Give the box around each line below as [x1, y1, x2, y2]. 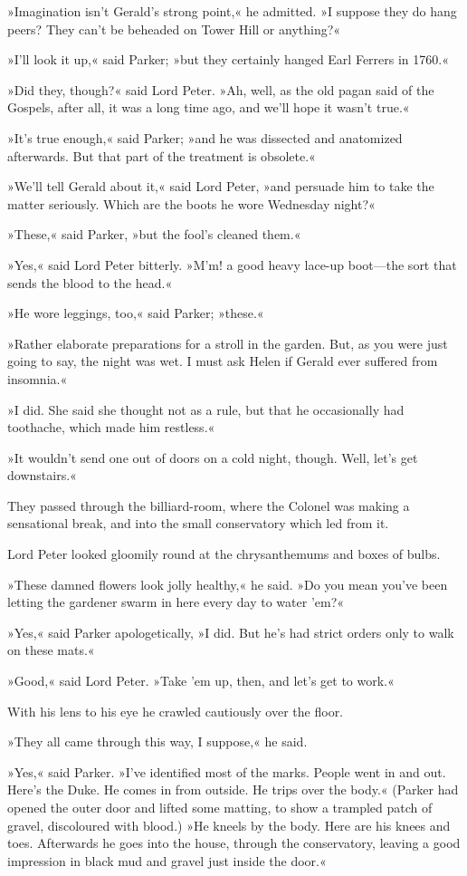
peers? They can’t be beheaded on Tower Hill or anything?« [7, 19, 341, 38]
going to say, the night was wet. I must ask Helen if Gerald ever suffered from [7, 351, 438, 371]
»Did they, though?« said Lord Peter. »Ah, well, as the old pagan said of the [7, 80, 434, 99]
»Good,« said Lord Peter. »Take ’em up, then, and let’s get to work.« [7, 671, 395, 690]
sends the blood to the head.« [7, 273, 173, 292]
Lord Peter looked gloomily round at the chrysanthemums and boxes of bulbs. [7, 544, 441, 563]
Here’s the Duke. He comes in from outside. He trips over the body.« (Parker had [7, 780, 459, 799]
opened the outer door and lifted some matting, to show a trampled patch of [7, 798, 433, 816]
